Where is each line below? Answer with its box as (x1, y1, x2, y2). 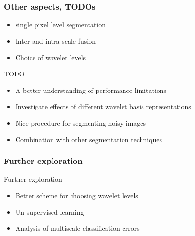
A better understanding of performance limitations (15, 85, 167, 95)
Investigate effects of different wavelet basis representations (15, 101, 191, 111)
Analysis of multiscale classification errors (15, 223, 140, 233)
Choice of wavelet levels (15, 52, 86, 62)
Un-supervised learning (15, 206, 84, 217)
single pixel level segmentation (15, 19, 106, 30)
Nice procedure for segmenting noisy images (15, 118, 146, 128)
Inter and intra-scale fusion (15, 36, 96, 46)
